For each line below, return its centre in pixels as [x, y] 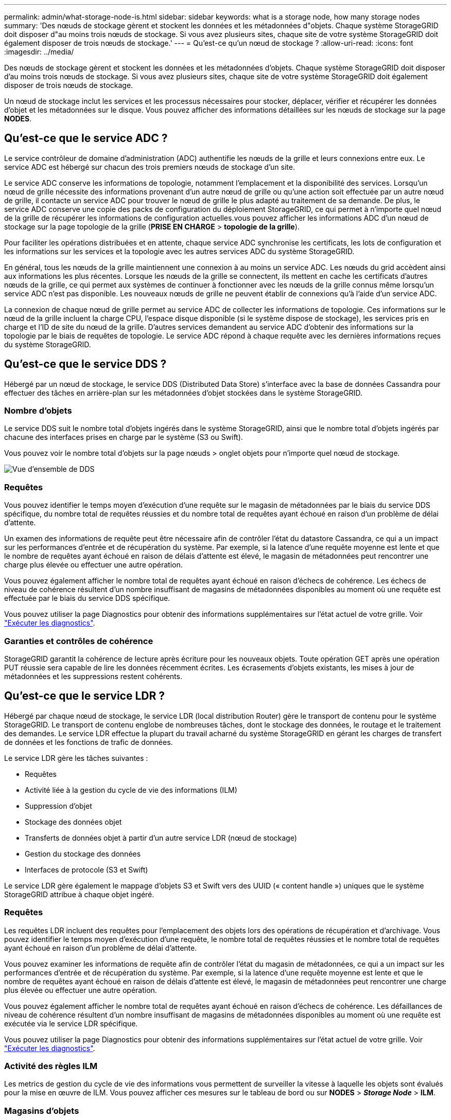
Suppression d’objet [58, 806]
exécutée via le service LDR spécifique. [71, 1023]
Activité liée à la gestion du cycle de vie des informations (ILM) [131, 790]
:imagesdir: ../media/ [39, 52]
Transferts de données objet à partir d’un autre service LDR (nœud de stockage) [161, 838]
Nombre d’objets [38, 411]
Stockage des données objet [73, 822]
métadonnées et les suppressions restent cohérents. [93, 676]
